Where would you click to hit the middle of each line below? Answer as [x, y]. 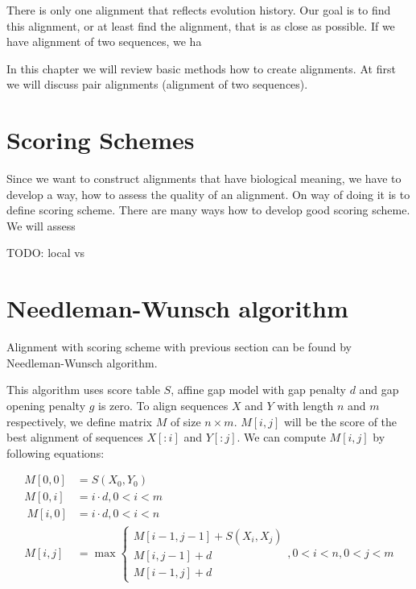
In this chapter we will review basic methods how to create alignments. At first [201, 68]
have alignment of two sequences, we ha [104, 41]
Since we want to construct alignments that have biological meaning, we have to [204, 178]
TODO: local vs [46, 253]
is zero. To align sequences [163, 405]
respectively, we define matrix [79, 421]
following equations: [56, 452]
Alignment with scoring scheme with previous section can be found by [179, 347]
